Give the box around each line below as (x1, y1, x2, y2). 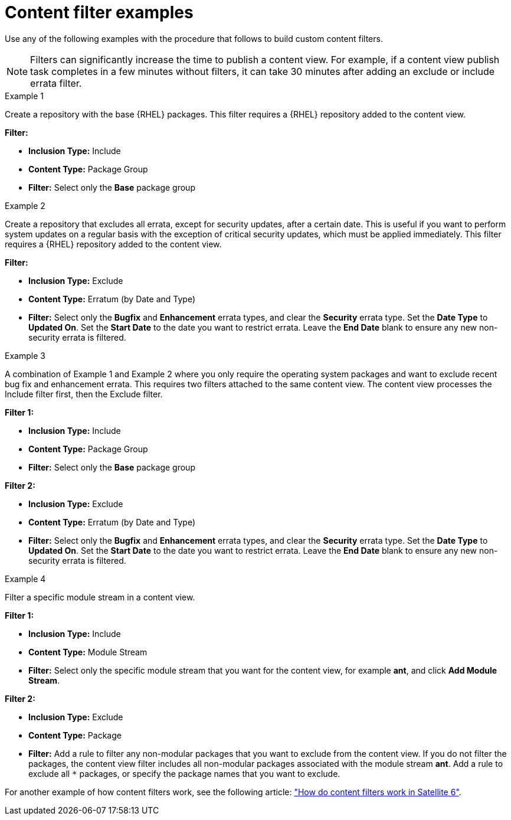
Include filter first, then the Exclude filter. (5, 388, 163, 399)
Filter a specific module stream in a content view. (5, 592, 195, 602)
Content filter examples (5, 2, 194, 22)
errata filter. (30, 77, 82, 89)
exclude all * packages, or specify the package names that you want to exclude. (28, 768, 340, 779)
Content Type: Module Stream (28, 646, 148, 657)
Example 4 (5, 573, 46, 584)
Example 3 (5, 350, 45, 361)
